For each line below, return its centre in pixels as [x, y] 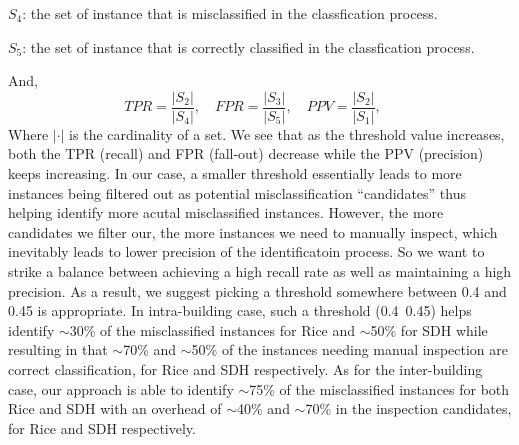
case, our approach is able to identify [121, 388]
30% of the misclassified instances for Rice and [212, 329]
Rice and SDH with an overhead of [115, 408]
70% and [150, 349]
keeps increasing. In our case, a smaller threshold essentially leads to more [235, 173]
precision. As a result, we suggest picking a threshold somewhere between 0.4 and [257, 290]
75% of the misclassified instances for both [379, 388]
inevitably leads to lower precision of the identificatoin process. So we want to [246, 251]
